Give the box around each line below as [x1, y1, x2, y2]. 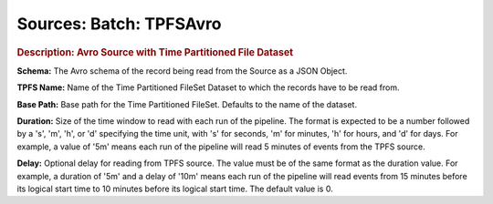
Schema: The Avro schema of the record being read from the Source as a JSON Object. [16, 65, 348, 76]
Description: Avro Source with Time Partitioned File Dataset [16, 46, 294, 58]
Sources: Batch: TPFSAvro [16, 14, 222, 34]
